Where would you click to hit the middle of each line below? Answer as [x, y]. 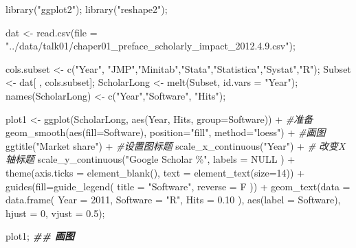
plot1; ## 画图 [40, 236]
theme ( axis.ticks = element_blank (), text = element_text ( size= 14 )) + [155, 172]
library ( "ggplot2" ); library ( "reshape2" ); [87, 9]
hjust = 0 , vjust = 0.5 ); [55, 213]
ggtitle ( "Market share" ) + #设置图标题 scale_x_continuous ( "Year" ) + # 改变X [176, 145]
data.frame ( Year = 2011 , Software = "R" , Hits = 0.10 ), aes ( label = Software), [173, 200]
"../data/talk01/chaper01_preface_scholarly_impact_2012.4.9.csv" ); [151, 46]
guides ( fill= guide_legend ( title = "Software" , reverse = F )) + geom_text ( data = [178, 186]
